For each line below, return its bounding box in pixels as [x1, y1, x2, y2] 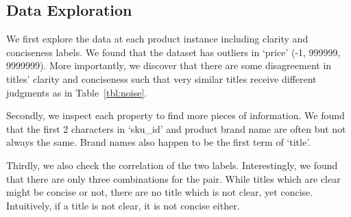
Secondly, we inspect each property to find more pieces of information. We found [6, 108, 345, 123]
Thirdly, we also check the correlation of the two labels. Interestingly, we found [6, 157, 338, 172]
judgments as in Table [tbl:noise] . [6, 85, 147, 99]
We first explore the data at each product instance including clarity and [6, 31, 308, 46]
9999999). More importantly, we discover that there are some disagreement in [6, 58, 332, 73]
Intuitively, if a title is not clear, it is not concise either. [6, 198, 240, 212]
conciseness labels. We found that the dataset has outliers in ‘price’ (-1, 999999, [6, 44, 341, 59]
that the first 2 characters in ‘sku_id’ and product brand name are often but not [6, 121, 346, 136]
